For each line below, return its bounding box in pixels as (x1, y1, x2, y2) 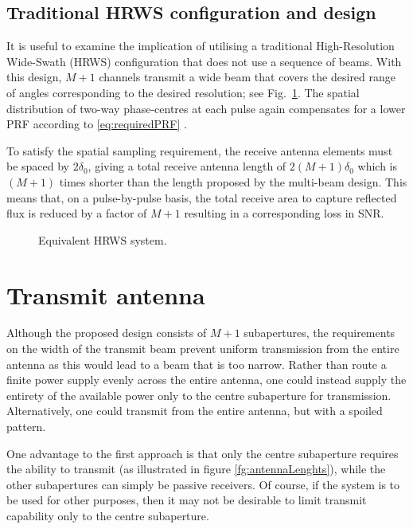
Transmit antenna (6, 278, 205, 311)
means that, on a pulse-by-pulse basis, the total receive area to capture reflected (6, 189, 397, 206)
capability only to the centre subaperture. (6, 507, 209, 523)
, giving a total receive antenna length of (88, 158, 286, 174)
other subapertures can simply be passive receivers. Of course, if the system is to (6, 476, 400, 492)
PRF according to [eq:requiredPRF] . (6, 116, 187, 132)
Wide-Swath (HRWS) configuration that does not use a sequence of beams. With (6, 53, 402, 69)
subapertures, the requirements (244, 324, 395, 341)
